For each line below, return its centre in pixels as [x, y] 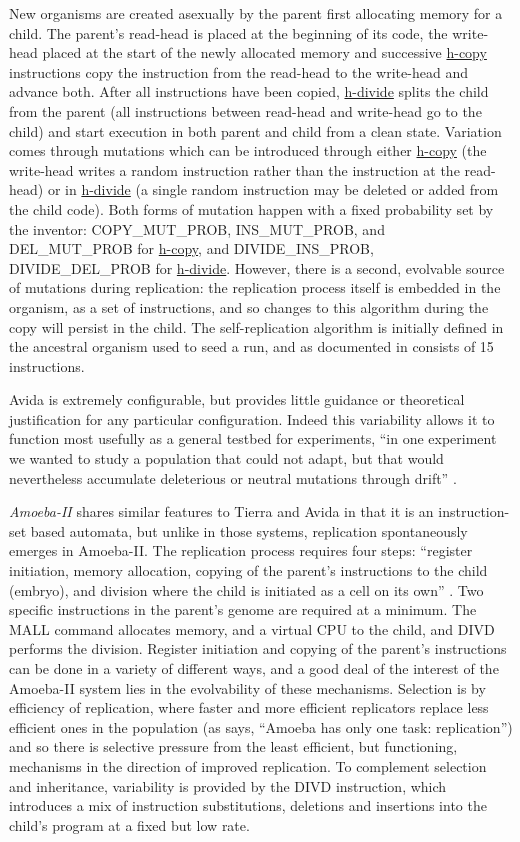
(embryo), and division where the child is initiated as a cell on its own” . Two [246, 589]
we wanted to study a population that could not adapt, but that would [226, 458]
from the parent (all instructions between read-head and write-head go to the [245, 110]
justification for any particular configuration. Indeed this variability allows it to [252, 418]
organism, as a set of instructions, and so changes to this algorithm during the [249, 306]
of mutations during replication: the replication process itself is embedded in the [255, 287]
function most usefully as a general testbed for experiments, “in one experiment [253, 438]
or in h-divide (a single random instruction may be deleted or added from [273, 189]
